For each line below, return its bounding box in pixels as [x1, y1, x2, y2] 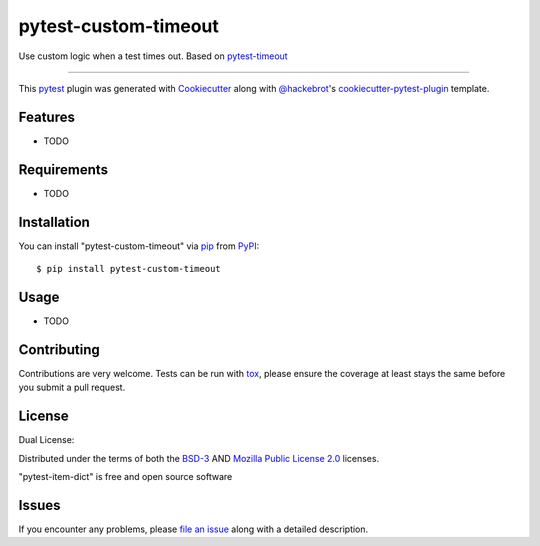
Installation [18, 213, 90, 230]
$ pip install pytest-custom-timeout [36, 263, 222, 275]
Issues [18, 496, 61, 514]
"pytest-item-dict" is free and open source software [18, 470, 233, 482]
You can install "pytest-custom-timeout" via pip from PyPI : [18, 240, 260, 252]
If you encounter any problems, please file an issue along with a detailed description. [18, 523, 369, 535]
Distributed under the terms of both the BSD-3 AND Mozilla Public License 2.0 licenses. [18, 452, 380, 464]
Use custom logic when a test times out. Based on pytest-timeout [18, 50, 289, 62]
